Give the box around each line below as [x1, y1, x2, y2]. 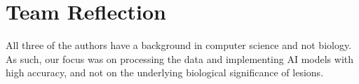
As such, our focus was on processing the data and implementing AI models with [6, 51, 354, 66]
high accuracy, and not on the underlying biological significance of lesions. [6, 65, 324, 80]
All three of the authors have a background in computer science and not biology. [6, 38, 352, 52]
